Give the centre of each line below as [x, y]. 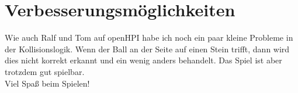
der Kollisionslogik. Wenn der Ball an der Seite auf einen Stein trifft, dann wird [147, 49]
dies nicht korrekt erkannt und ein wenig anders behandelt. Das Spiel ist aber [143, 60]
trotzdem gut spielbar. [45, 71]
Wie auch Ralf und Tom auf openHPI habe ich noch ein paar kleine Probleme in [149, 37]
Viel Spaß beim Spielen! [47, 83]
